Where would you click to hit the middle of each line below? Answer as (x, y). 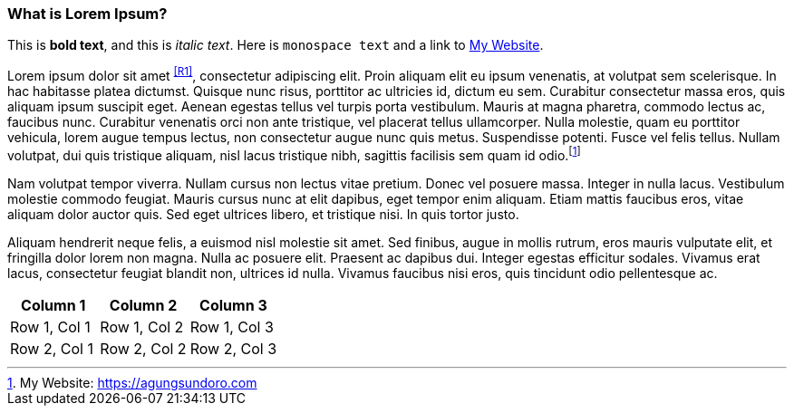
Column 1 (53, 305)
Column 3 (233, 305)
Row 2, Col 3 (233, 348)
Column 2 (143, 305)
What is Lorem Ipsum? (87, 14)
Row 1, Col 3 (232, 327)
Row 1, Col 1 (50, 327)
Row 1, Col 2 (142, 327)
